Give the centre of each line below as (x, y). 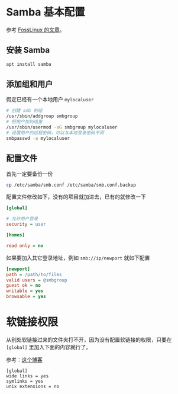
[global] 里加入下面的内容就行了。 (49, 347)
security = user (26, 225)
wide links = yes (27, 376)
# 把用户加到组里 (24, 122)
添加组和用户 (30, 84)
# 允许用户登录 (22, 219)
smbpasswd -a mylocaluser (38, 138)
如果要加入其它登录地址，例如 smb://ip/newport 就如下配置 (78, 258)
